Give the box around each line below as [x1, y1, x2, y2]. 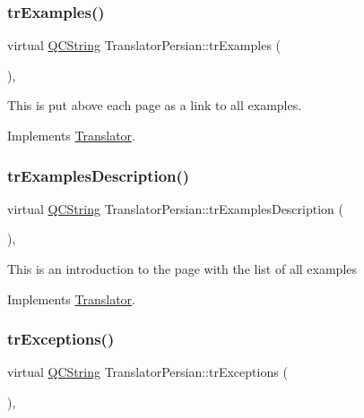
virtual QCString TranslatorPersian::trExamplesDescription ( [7, 199, 343, 218]
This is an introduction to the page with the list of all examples [7, 260, 358, 277]
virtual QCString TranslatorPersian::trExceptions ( [7, 363, 288, 381]
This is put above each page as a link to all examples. [7, 96, 302, 115]
